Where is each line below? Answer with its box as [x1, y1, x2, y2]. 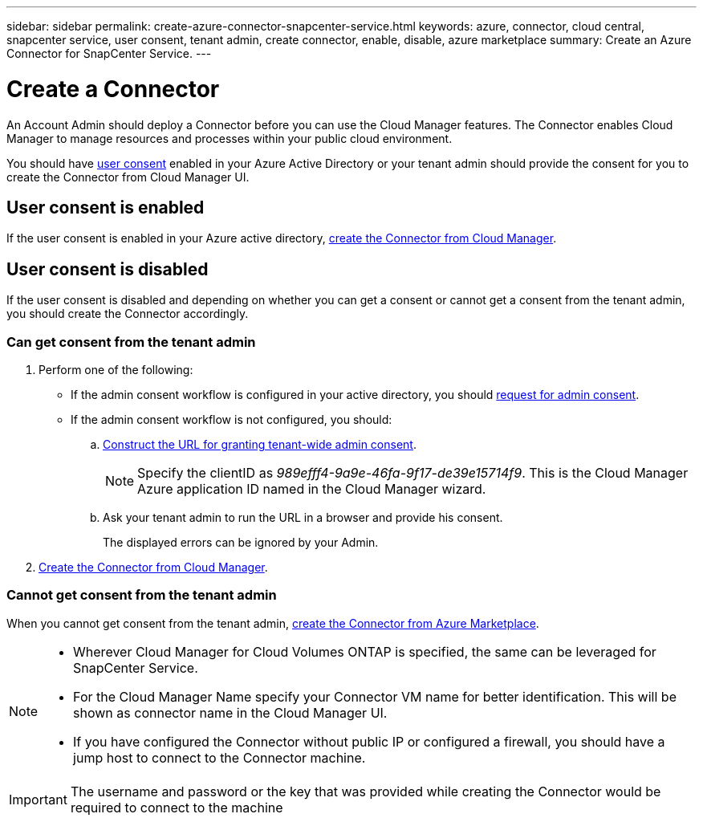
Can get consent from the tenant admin [6, 333, 256, 350]
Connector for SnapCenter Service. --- [6, 47, 212, 60]
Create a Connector [6, 75, 220, 103]
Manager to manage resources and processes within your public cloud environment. [6, 131, 453, 145]
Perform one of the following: [39, 362, 193, 376]
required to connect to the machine [70, 799, 283, 816]
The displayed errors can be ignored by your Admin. [103, 535, 379, 549]
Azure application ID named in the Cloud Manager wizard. [137, 480, 486, 497]
